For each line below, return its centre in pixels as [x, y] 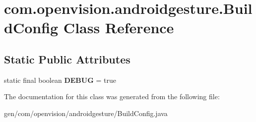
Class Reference [119, 28]
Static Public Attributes [67, 59]
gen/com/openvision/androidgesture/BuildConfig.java [86, 113]
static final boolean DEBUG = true [60, 80]
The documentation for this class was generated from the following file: [112, 96]
